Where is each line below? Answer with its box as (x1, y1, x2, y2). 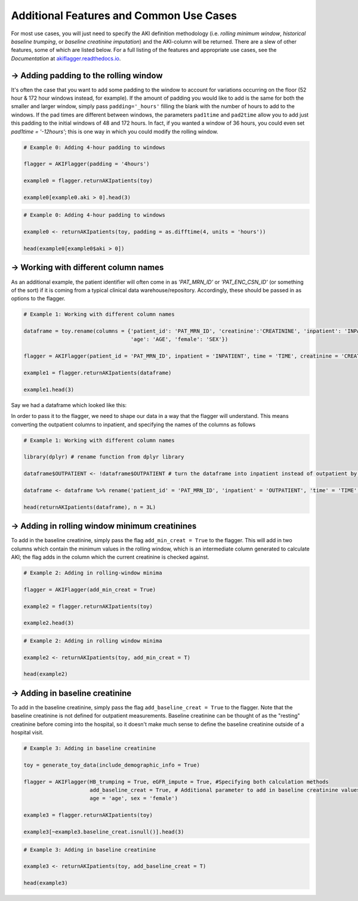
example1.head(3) (23, 386, 75, 393)
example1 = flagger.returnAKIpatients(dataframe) (23, 370, 172, 376)
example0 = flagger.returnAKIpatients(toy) (23, 177, 153, 184)
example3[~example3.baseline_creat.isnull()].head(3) (23, 829, 184, 835)
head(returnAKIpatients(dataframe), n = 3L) (23, 503, 156, 511)
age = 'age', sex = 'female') (89, 795, 178, 802)
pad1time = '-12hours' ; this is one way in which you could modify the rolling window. (11, 128, 218, 135)
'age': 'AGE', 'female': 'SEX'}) (130, 336, 229, 343)
